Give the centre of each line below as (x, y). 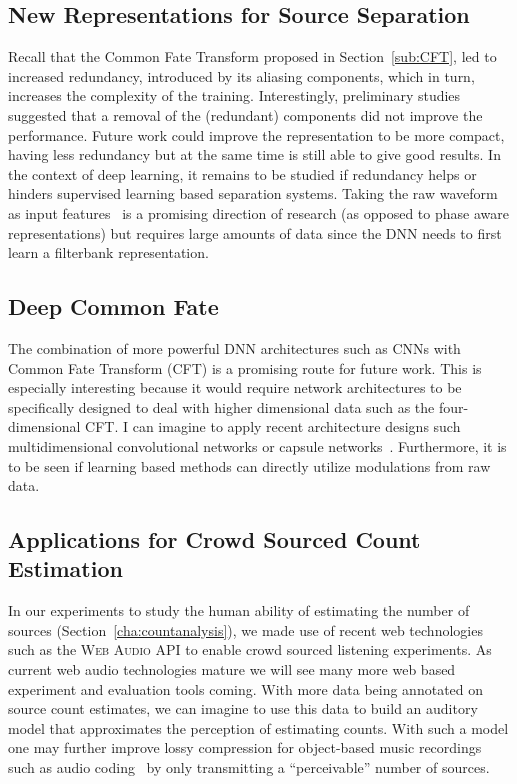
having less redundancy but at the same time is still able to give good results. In (254, 154)
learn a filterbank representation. (108, 252)
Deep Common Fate (113, 306)
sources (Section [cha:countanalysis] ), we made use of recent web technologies (245, 629)
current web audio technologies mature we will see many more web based (232, 669)
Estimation (65, 568)
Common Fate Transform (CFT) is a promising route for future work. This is (245, 367)
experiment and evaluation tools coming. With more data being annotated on (246, 688)
